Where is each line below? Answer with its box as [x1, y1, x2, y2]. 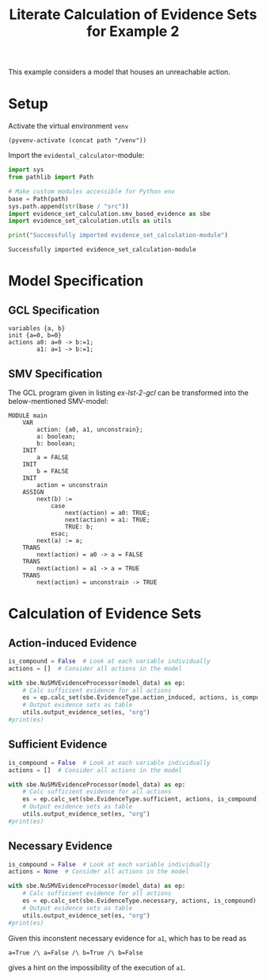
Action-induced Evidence [8, 636, 137, 650]
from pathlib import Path [8, 173, 93, 181]
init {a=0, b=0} [8, 332, 62, 340]
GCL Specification [8, 303, 100, 317]
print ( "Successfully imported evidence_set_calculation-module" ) [8, 232, 228, 240]
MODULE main [8, 411, 47, 420]
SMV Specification [8, 367, 103, 380]
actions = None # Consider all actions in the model [8, 867, 190, 876]
